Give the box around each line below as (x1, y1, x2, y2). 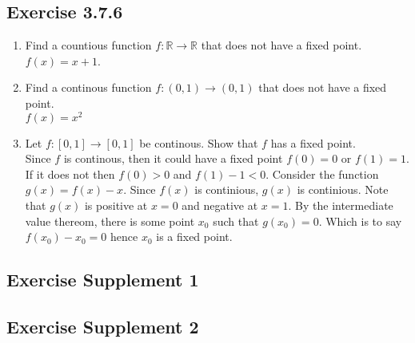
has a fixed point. (270, 134, 356, 151)
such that (213, 212, 259, 229)
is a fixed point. (156, 228, 233, 245)
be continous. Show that (139, 134, 258, 151)
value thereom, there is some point (25, 212, 195, 229)
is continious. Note (297, 181, 389, 198)
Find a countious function (25, 37, 152, 53)
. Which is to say (318, 212, 402, 229)
